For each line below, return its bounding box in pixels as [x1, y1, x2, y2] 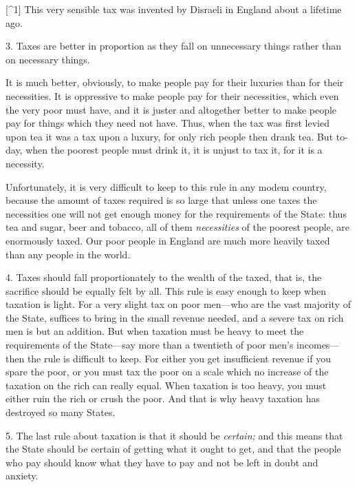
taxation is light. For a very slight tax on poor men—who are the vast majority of [6, 297, 351, 311]
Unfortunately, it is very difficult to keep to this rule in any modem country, [6, 179, 327, 194]
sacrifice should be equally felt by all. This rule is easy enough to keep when [6, 283, 326, 298]
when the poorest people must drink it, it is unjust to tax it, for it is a [25, 143, 323, 157]
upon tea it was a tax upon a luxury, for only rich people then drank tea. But [6, 129, 334, 143]
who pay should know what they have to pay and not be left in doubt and [6, 455, 318, 469]
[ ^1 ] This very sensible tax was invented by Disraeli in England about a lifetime [6, 2, 342, 16]
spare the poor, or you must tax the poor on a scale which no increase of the [6, 364, 329, 379]
